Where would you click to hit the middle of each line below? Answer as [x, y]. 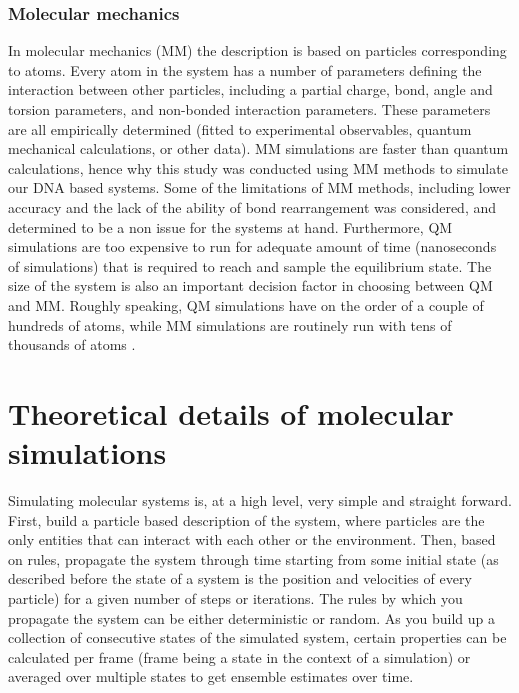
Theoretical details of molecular [231, 412]
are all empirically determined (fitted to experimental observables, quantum [240, 128]
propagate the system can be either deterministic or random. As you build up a [252, 617]
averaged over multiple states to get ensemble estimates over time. [211, 676]
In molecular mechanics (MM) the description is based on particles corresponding [257, 50]
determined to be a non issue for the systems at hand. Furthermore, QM [230, 226]
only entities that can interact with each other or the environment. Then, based [252, 539]
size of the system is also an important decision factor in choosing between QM [250, 285]
